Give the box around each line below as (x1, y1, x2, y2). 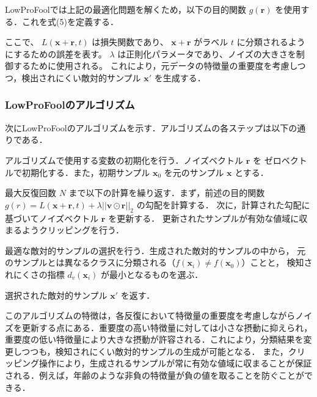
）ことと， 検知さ (241, 256, 313, 269)
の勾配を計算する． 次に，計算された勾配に (136, 198, 310, 211)
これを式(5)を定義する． (21, 15, 118, 27)
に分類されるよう (236, 35, 305, 48)
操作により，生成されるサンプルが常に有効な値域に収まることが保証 (38, 357, 312, 370)
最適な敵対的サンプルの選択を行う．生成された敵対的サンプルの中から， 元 (5, 244, 306, 257)
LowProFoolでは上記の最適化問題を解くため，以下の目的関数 (5, 3, 247, 15)
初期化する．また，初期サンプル (21, 166, 150, 178)
